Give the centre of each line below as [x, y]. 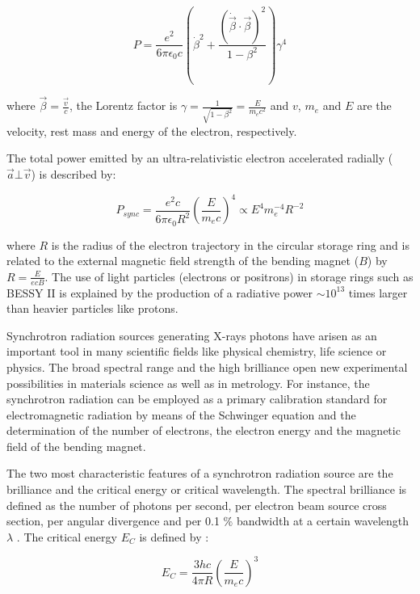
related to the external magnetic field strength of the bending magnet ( [183, 261]
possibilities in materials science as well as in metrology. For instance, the [188, 383]
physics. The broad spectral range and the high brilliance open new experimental [207, 367]
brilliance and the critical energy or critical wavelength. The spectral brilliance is [207, 489]
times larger [378, 292]
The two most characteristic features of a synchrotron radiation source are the [200, 473]
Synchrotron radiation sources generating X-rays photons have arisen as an [192, 335]
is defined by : [174, 536]
